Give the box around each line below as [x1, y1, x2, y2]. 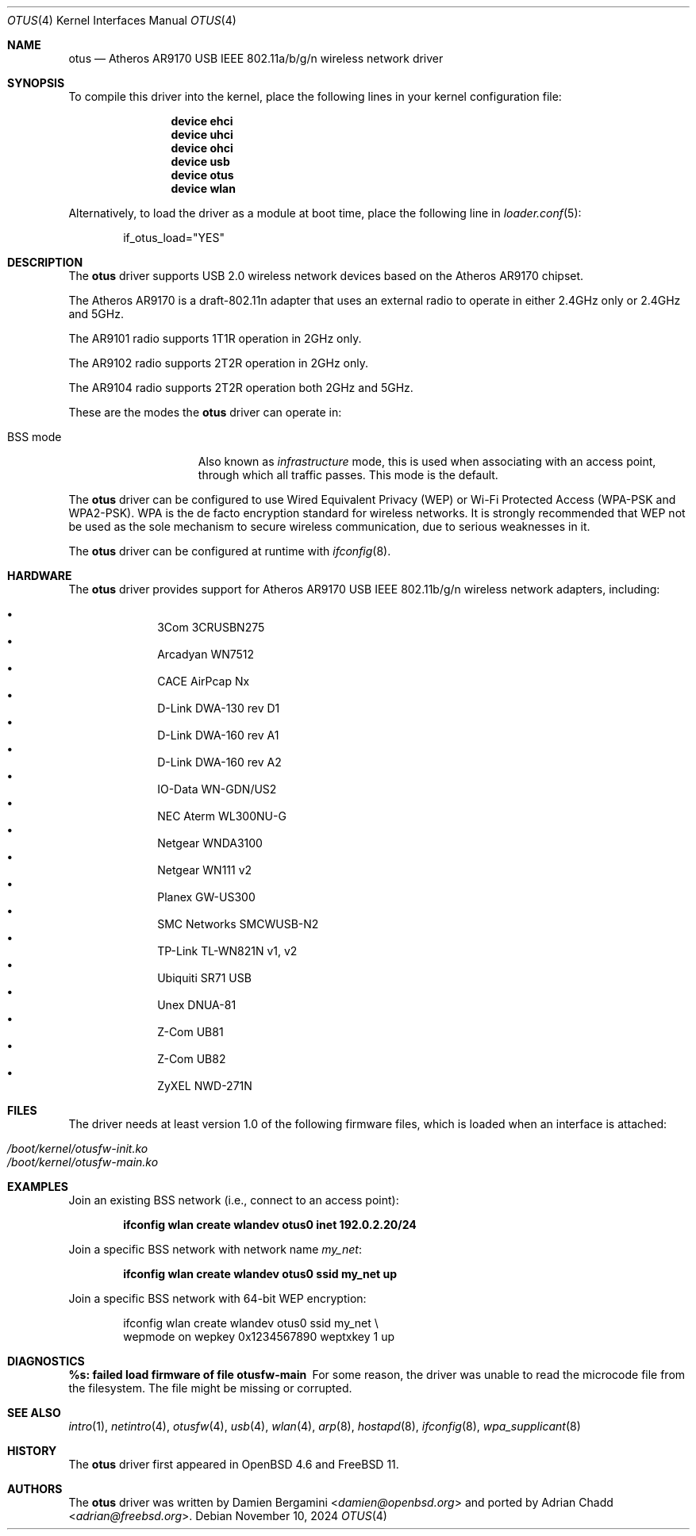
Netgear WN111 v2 [157, 863, 252, 877]
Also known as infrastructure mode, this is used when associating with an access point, [198, 455, 656, 468]
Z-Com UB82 [157, 1052, 226, 1066]
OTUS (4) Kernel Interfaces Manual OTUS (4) [7, 13, 236, 27]
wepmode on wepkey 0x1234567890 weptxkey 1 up [123, 1330, 394, 1343]
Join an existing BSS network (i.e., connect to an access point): [68, 1193, 399, 1207]
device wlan [171, 182, 236, 195]
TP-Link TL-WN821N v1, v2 [157, 944, 298, 958]
